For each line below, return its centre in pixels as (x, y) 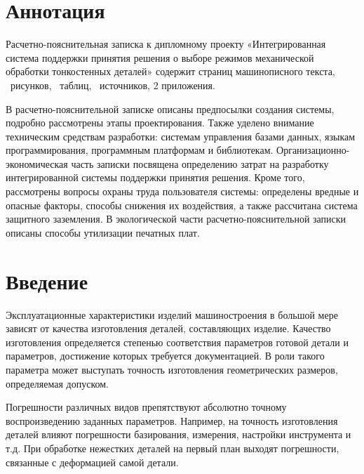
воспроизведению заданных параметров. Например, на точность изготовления (172, 420)
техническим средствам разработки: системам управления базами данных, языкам (181, 136)
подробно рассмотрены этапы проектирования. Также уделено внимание (160, 123)
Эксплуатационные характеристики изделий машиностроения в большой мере (172, 314)
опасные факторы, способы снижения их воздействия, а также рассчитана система (182, 205)
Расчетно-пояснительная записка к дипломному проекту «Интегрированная (166, 44)
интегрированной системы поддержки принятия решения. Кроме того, (155, 177)
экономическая (37, 163)
